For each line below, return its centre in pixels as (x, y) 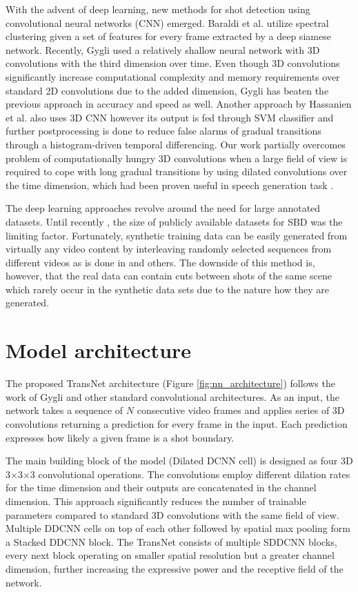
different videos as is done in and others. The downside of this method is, (160, 262)
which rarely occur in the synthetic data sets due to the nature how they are (168, 289)
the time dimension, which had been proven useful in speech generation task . (170, 185)
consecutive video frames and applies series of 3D (241, 410)
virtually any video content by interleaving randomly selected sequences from (169, 249)
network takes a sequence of (64, 410)
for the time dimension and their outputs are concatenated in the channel (161, 487)
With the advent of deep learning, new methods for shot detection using (158, 9)
